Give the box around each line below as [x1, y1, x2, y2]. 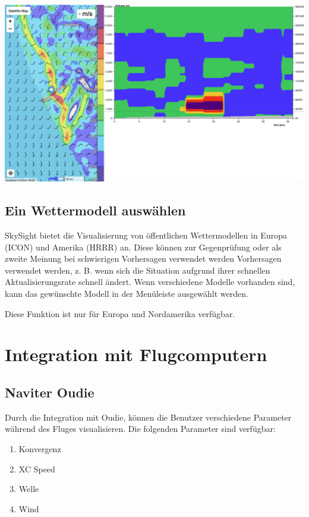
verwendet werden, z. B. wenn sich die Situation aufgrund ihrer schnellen [5, 264, 270, 276]
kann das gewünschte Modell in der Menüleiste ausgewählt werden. [5, 287, 248, 300]
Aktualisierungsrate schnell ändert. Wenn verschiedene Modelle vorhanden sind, [5, 275, 295, 288]
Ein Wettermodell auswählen [5, 201, 186, 220]
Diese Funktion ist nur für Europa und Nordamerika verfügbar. [5, 307, 235, 319]
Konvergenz [18, 443, 61, 455]
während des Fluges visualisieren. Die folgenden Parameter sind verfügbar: [5, 422, 276, 435]
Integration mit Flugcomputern [5, 342, 267, 366]
